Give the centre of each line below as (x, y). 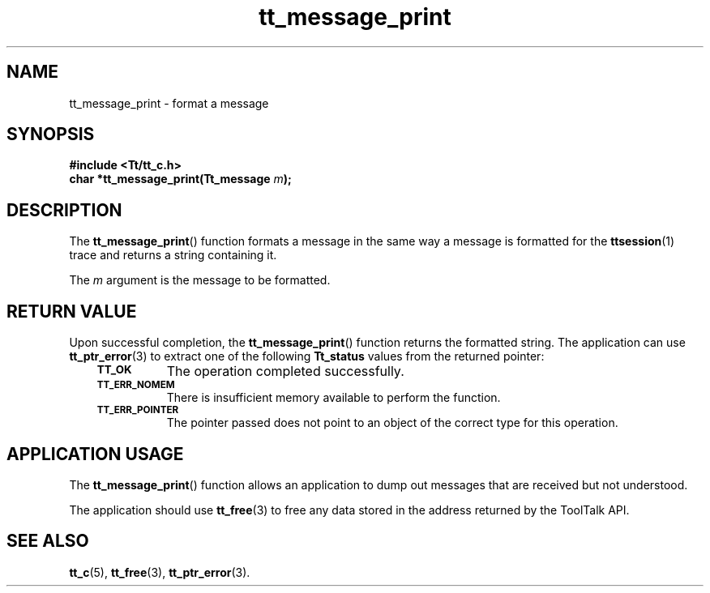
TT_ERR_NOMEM (136, 385)
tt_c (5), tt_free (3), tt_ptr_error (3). (160, 572)
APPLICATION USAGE (95, 454)
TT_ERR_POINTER (138, 410)
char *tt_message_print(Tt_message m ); (180, 179)
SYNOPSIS (51, 134)
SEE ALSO (48, 541)
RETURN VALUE (72, 311)
